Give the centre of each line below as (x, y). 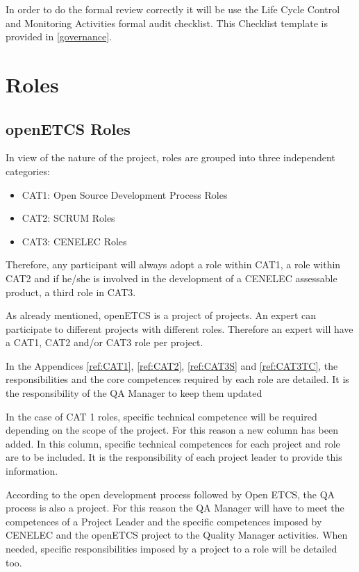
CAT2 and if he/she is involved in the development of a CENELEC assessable (172, 278)
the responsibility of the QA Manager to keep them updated (134, 393)
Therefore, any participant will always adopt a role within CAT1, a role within (173, 264)
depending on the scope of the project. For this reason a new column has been (172, 430)
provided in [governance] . (59, 36)
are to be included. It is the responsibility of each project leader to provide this (174, 457)
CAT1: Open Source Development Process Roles (125, 194)
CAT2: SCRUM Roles (68, 218)
